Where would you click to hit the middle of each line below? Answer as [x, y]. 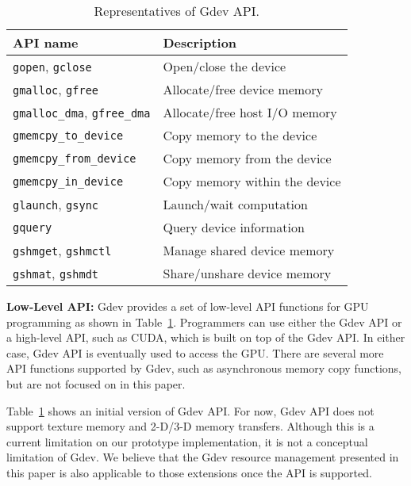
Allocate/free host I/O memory [250, 112]
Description [200, 42]
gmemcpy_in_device [68, 181]
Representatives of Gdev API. [177, 11]
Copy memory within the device [252, 181]
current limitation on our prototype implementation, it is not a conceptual [187, 441]
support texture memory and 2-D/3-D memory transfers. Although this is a [190, 426]
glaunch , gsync [56, 204]
